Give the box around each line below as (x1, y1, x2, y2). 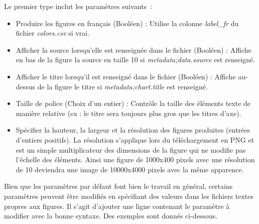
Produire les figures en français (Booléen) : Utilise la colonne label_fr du (16, 18, 239, 28)
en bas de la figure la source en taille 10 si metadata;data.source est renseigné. (16, 54, 255, 65)
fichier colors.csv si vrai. (16, 28, 90, 38)
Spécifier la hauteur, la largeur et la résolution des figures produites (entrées (16, 125, 250, 135)
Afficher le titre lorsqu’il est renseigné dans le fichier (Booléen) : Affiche (16, 71, 236, 81)
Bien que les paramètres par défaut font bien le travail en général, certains (4, 181, 233, 191)
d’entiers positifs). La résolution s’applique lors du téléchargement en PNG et (16, 134, 254, 145)
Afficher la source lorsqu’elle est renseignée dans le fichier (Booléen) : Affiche (16, 44, 251, 55)
